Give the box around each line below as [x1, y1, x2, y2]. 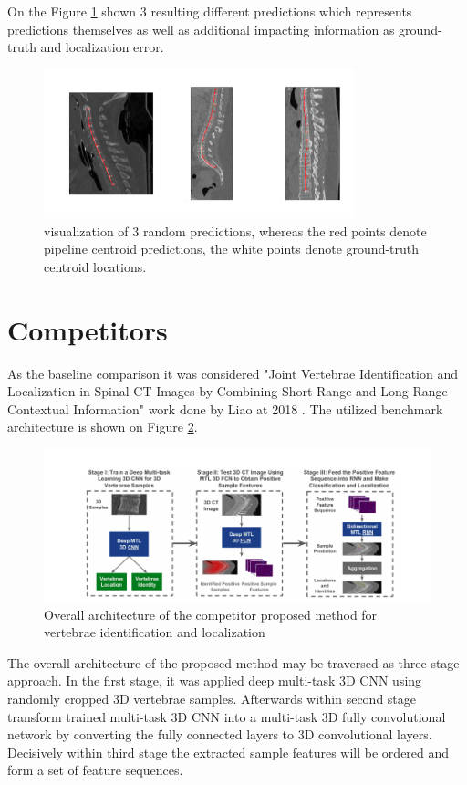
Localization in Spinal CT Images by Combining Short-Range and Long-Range [7, 382, 448, 401]
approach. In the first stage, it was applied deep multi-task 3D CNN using [7, 671, 422, 690]
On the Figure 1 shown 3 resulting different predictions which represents [7, 2, 412, 20]
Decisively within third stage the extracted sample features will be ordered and [7, 742, 450, 761]
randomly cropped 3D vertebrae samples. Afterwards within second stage [7, 689, 417, 708]
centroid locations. [44, 256, 147, 276]
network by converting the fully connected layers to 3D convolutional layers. [7, 725, 432, 744]
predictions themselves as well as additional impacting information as [7, 19, 395, 38]
